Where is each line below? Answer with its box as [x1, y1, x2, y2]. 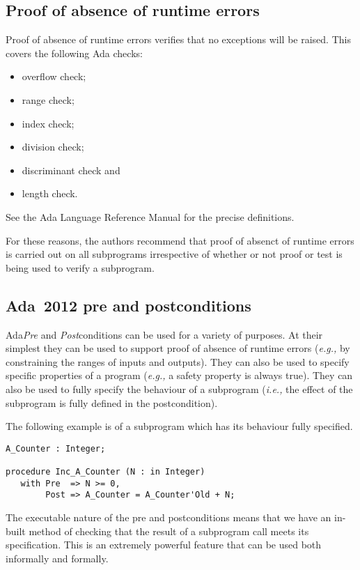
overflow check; [22, 69, 86, 84]
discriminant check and [22, 162, 120, 177]
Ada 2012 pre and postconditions [6, 294, 251, 316]
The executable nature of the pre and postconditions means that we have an [6, 509, 331, 524]
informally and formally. [6, 550, 109, 565]
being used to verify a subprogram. [6, 260, 155, 275]
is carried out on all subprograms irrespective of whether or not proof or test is [6, 247, 343, 261]
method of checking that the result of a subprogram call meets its [29, 523, 309, 538]
